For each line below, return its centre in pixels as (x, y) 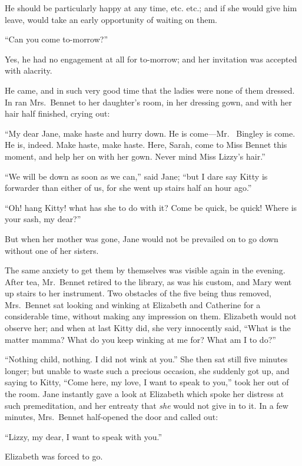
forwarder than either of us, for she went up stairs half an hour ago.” (128, 188)
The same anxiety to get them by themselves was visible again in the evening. (145, 270)
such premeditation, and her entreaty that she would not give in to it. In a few (147, 405)
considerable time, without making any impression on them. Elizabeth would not (151, 316)
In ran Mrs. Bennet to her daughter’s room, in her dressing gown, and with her (148, 102)
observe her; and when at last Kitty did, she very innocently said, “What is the (148, 328)
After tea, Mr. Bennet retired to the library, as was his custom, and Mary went (148, 281)
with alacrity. (29, 70)
